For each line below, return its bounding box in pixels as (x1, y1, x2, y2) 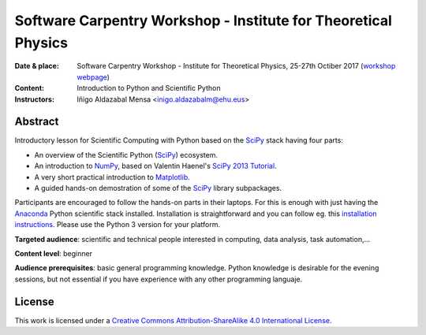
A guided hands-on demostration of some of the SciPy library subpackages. (34, 183, 282, 192)
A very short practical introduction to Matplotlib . (34, 172, 191, 181)
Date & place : (14, 61, 59, 71)
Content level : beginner (14, 248, 92, 258)
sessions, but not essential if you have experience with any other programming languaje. (14, 274, 303, 284)
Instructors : (14, 95, 55, 104)
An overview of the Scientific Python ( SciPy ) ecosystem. (34, 150, 219, 159)
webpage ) (77, 72, 110, 82)
